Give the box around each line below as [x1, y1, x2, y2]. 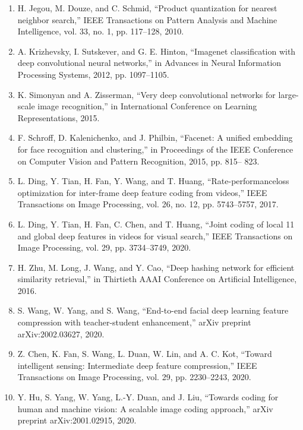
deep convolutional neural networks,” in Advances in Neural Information [17, 56, 282, 69]
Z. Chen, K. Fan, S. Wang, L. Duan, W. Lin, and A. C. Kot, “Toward [17, 347, 272, 360]
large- [278, 88, 299, 100]
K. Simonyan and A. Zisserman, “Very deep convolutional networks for [17, 88, 276, 100]
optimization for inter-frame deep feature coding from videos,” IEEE [17, 186, 267, 198]
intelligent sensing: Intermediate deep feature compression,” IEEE [17, 359, 257, 371]
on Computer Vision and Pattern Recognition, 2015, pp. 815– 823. [17, 154, 260, 167]
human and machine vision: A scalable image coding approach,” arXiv [17, 402, 273, 415]
